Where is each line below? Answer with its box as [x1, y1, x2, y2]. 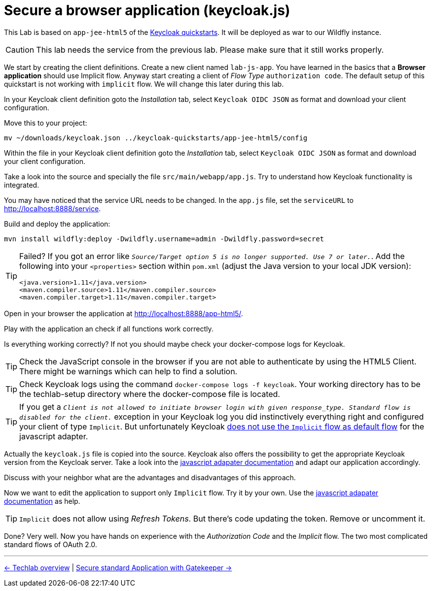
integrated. [4, 180, 39, 189]
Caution [5, 44, 35, 55]
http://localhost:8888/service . [4, 204, 101, 213]
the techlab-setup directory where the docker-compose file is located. [19, 389, 280, 399]
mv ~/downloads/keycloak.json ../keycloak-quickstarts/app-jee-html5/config [4, 133, 308, 142]
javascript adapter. [19, 431, 88, 441]
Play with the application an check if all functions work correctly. [4, 324, 214, 333]
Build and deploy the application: [4, 219, 110, 228]
